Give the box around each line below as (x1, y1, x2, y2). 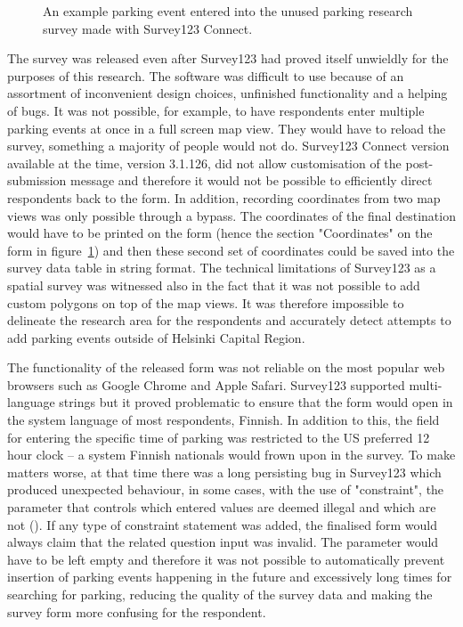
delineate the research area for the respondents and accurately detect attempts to (7, 311, 451, 330)
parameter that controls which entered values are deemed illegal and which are (7, 498, 436, 517)
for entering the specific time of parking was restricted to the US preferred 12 (7, 427, 430, 446)
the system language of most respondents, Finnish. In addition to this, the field (7, 411, 440, 429)
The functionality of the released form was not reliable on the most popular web (7, 358, 445, 377)
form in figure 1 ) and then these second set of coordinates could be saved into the (7, 240, 455, 259)
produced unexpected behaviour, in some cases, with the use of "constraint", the (7, 480, 444, 499)
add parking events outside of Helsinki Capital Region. (7, 328, 305, 346)
